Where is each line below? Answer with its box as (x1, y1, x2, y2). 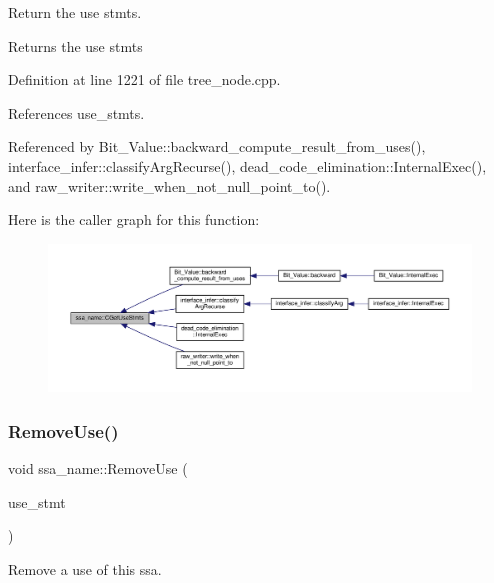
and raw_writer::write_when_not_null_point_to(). (8, 175, 331, 196)
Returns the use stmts (8, 35, 143, 56)
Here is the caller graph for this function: (8, 209, 260, 230)
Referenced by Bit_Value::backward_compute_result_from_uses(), (8, 136, 426, 157)
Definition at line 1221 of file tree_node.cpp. (8, 69, 281, 90)
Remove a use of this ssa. (8, 558, 162, 579)
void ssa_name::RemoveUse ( (8, 458, 188, 479)
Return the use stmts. (8, 2, 142, 22)
